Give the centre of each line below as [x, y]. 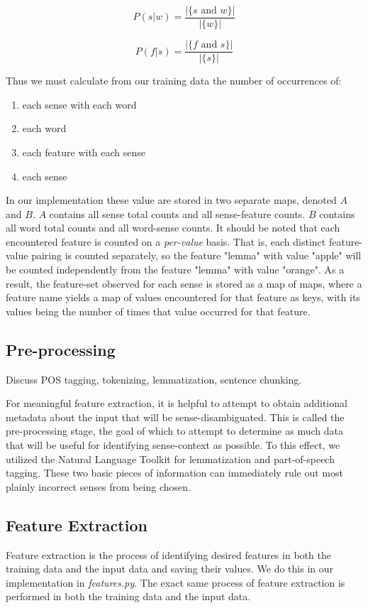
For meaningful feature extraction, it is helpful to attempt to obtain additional [177, 403]
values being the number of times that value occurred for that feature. [158, 311]
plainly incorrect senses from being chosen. [98, 486]
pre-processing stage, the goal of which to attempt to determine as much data [174, 431]
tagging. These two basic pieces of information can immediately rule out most [174, 473]
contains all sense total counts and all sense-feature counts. [177, 213]
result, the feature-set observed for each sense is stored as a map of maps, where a [184, 283]
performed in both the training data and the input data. [128, 596]
